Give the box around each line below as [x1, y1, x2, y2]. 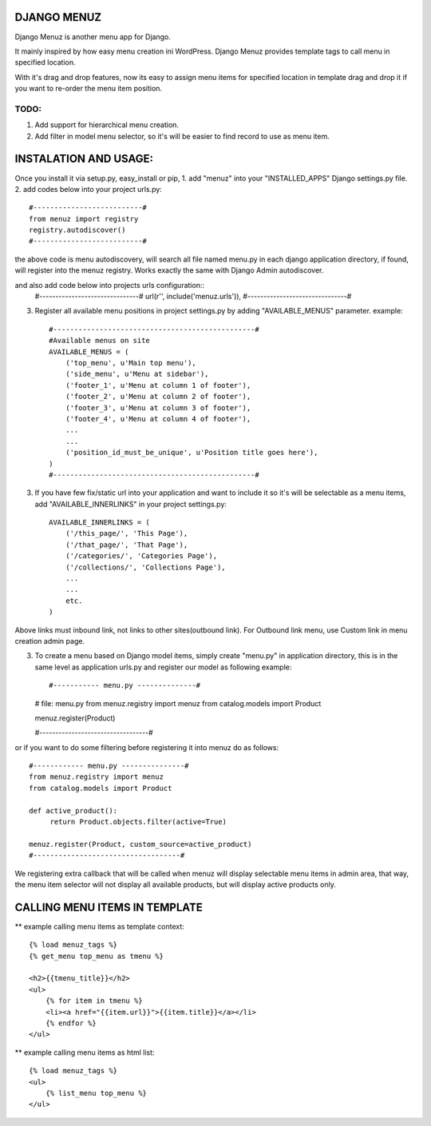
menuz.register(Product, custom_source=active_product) [29, 840, 252, 848]
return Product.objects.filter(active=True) [49, 817, 227, 827]
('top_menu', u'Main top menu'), [65, 358, 197, 367]
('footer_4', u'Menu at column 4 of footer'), [65, 414, 251, 423]
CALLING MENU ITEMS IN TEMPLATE [14, 900, 203, 914]
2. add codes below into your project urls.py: [14, 184, 163, 194]
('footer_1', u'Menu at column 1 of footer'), [65, 381, 251, 389]
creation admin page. [14, 636, 85, 645]
